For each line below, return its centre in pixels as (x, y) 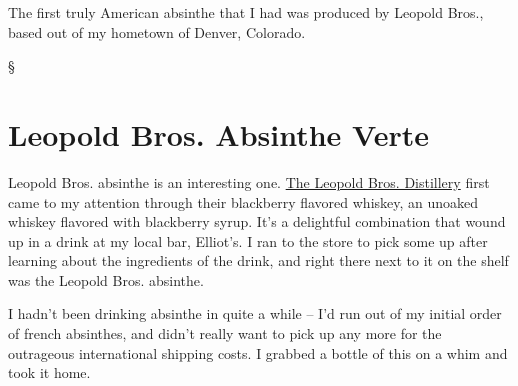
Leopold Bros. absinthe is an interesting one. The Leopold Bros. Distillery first (249, 181)
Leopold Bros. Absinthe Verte (219, 133)
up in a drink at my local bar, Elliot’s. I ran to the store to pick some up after (248, 240)
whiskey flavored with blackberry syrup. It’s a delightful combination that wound (257, 221)
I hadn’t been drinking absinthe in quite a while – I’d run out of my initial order (255, 313)
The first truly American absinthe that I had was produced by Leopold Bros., (246, 12)
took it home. (49, 372)
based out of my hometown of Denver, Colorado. (157, 31)
